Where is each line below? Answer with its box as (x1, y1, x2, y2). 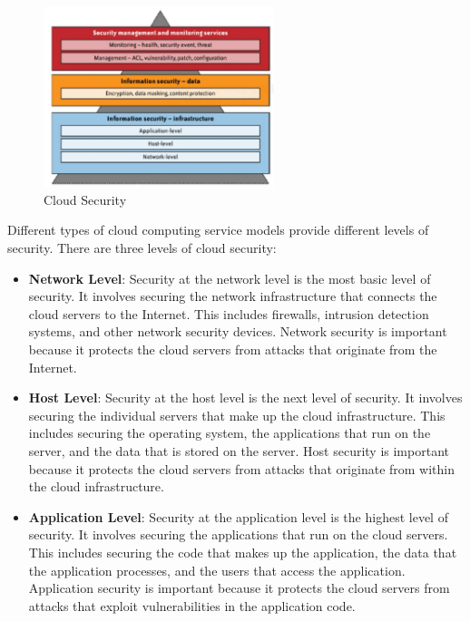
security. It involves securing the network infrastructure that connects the (28, 286, 437, 306)
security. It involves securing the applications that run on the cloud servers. (28, 525, 448, 544)
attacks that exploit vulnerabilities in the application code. (28, 596, 356, 615)
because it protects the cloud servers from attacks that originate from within (28, 459, 455, 478)
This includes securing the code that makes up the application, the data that (28, 542, 457, 561)
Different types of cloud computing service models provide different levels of (7, 220, 429, 239)
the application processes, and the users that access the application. (28, 560, 406, 579)
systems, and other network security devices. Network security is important (28, 322, 447, 341)
